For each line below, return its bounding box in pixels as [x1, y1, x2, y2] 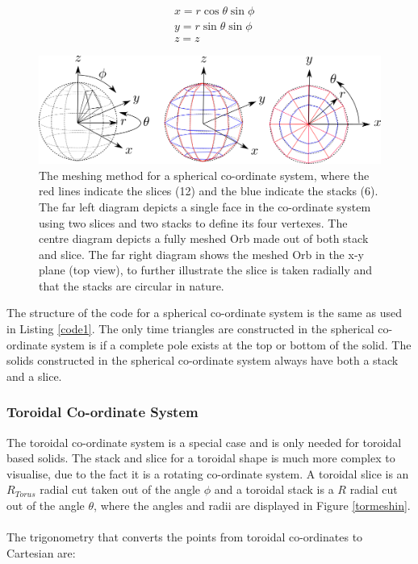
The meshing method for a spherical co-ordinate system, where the [39, 166, 370, 183]
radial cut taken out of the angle [40, 481, 200, 498]
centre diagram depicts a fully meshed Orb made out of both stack [39, 230, 369, 247]
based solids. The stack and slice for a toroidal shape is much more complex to [6, 449, 395, 466]
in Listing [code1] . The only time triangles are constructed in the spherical [6, 320, 374, 337]
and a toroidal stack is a [214, 481, 334, 498]
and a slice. [6, 367, 62, 384]
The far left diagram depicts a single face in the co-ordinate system [39, 198, 371, 215]
